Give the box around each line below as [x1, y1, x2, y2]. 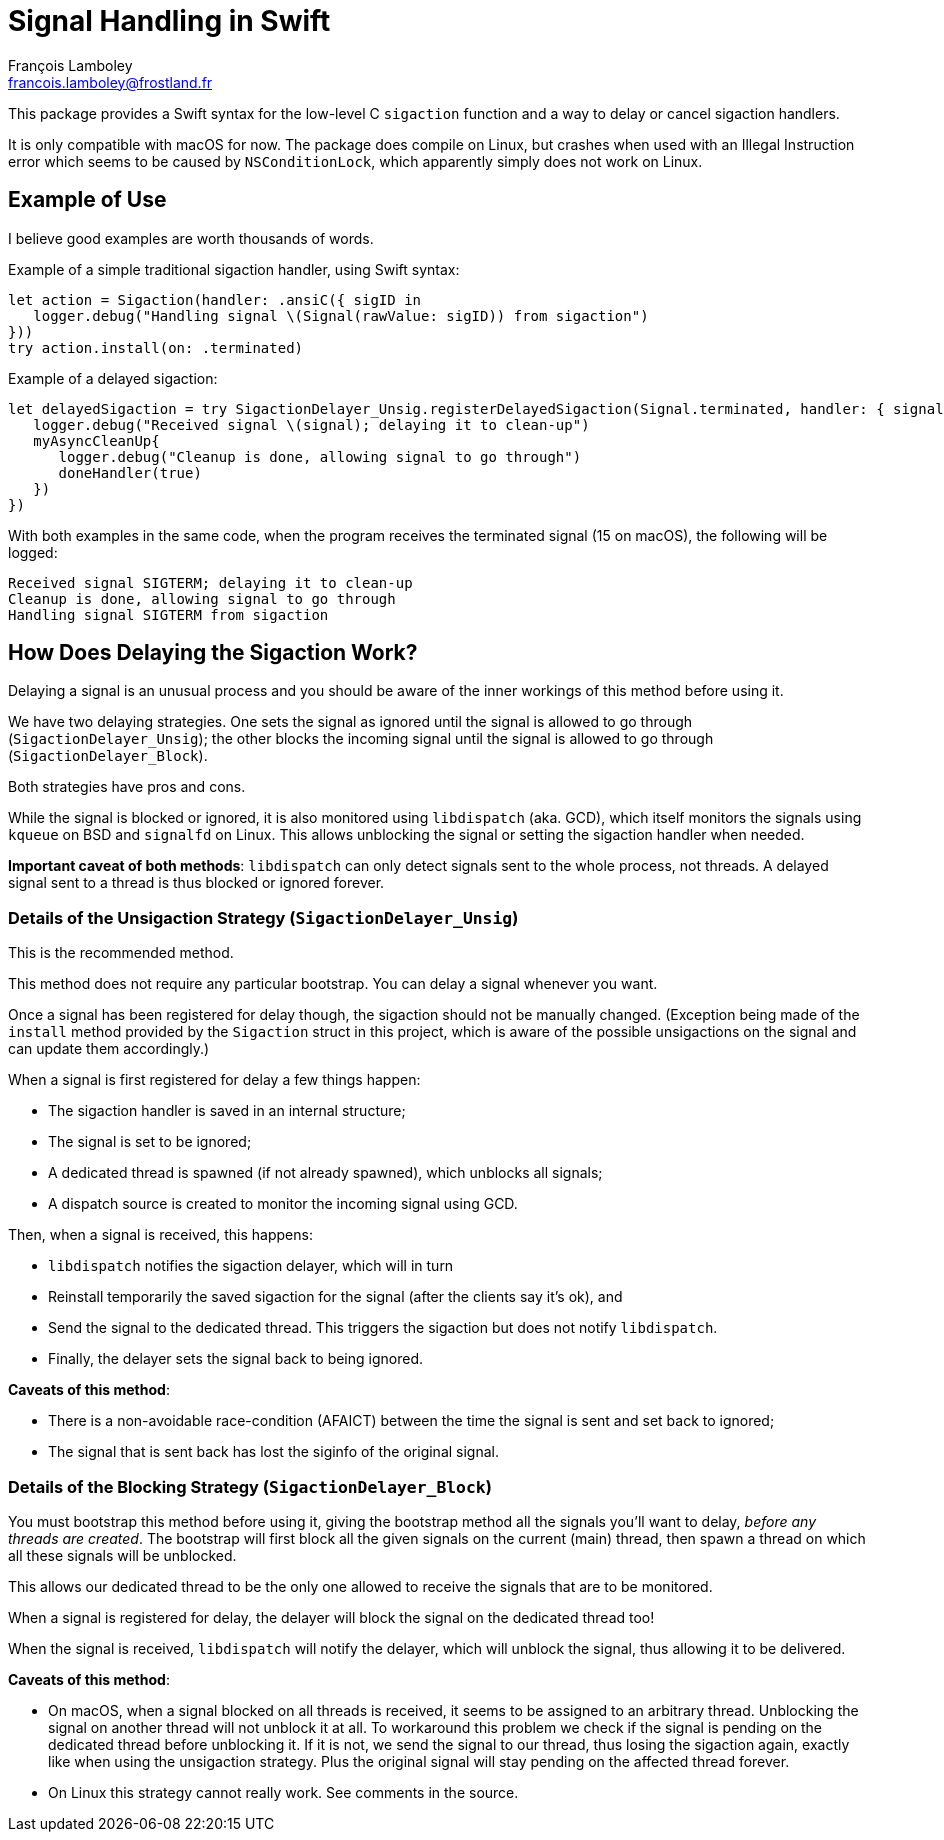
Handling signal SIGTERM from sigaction [8, 606, 329, 623]
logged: [8, 543, 58, 561]
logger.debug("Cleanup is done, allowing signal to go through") [58, 448, 582, 465]
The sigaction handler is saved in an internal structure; [48, 1102, 406, 1120]
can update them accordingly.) [8, 1040, 210, 1058]
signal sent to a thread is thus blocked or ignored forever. [8, 874, 385, 892]
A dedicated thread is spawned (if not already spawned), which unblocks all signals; [48, 1164, 603, 1182]
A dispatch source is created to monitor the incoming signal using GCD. [48, 1195, 518, 1213]
